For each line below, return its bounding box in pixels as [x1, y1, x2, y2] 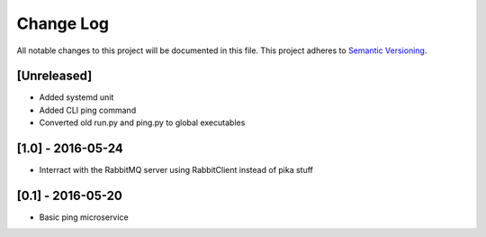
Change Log [16, 14, 110, 33]
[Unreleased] [16, 68, 93, 84]
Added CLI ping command [39, 105, 137, 115]
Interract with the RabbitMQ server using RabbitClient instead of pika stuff [39, 165, 314, 176]
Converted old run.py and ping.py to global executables [39, 117, 246, 128]
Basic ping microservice [39, 212, 130, 223]
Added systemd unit [39, 92, 114, 103]
